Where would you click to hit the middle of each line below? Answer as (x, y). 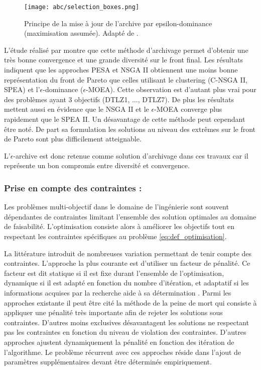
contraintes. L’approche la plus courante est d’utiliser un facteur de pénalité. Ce (127, 263)
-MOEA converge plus (188, 109)
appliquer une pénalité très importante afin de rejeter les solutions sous (113, 312)
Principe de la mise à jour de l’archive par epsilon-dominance (118, 23)
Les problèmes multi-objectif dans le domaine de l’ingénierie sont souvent (116, 207)
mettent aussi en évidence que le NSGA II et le (77, 109)
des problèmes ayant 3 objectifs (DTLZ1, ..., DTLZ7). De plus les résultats (119, 99)
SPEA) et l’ (22, 89)
